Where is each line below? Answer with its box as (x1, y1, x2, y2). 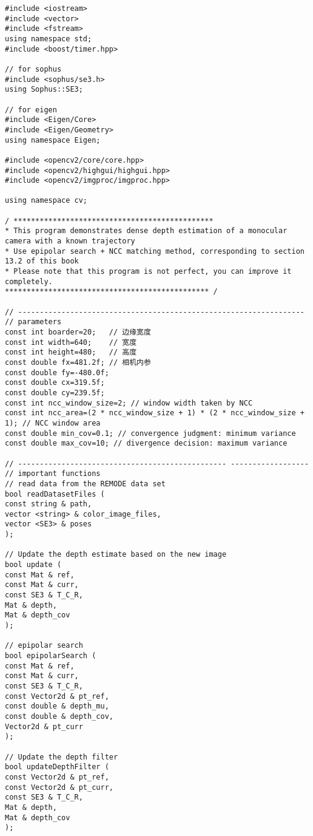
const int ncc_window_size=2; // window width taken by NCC (5, 398, 253, 407)
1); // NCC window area (5, 418, 101, 427)
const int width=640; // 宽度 (5, 338, 137, 347)
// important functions (5, 469, 101, 478)
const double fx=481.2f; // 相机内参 (5, 358, 151, 367)
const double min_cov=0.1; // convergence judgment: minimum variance (5, 429, 296, 438)
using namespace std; (5, 34, 92, 43)
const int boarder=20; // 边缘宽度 (5, 328, 151, 336)
